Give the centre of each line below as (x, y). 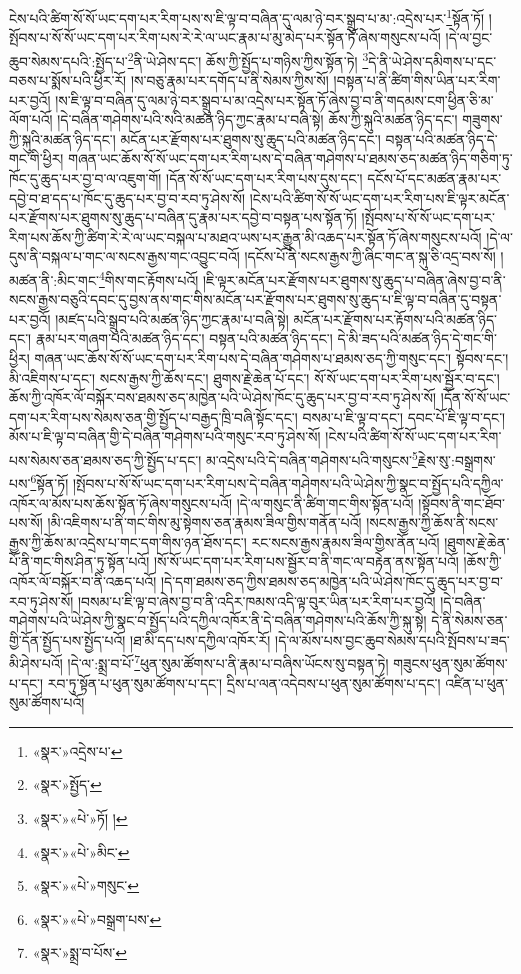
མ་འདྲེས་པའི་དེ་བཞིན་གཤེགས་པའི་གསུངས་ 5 (311, 458)
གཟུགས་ (482, 119)
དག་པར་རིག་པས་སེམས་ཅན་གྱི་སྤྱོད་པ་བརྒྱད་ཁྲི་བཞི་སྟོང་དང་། (153, 416)
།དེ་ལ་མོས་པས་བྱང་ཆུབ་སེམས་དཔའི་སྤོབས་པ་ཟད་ (392, 639)
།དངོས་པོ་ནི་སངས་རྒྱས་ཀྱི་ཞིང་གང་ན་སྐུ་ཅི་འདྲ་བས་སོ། (370, 256)
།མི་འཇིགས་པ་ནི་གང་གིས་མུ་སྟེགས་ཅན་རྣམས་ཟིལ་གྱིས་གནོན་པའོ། (204, 522)
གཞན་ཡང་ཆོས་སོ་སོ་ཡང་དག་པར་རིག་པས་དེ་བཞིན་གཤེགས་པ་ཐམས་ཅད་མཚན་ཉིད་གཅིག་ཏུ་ (290, 158)
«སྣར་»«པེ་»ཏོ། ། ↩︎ (80, 817)
